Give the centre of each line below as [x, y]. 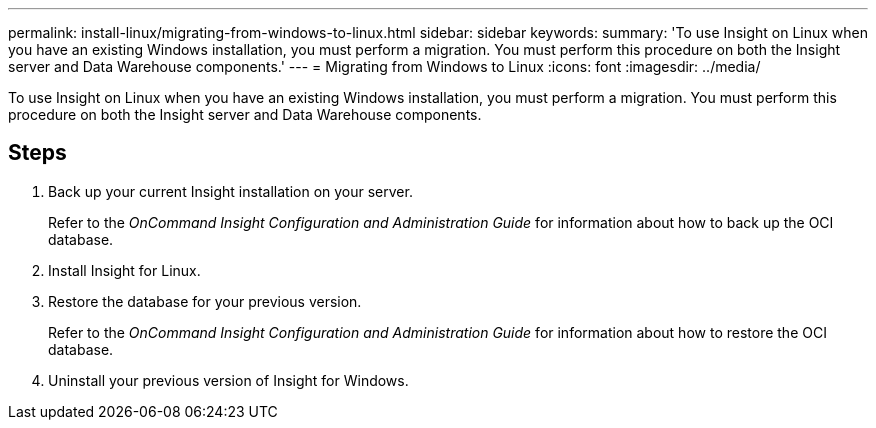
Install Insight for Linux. [124, 270]
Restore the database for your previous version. [205, 301]
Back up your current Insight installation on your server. [230, 191]
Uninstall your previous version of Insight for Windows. [228, 380]
